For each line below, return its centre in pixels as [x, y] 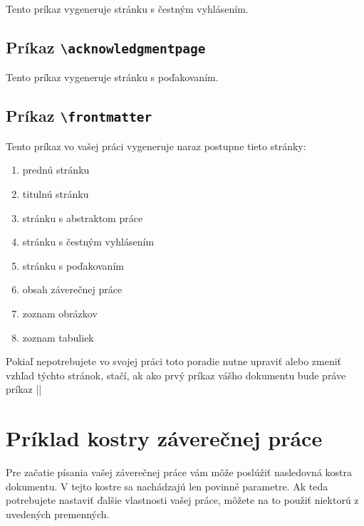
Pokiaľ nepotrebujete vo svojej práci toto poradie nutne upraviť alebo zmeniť [174, 361]
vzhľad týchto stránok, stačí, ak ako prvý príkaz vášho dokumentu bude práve [176, 375]
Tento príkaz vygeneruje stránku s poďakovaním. [112, 77]
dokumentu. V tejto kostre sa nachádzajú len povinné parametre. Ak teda [167, 486]
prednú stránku [56, 170]
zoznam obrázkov [60, 313]
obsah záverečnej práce [72, 289]
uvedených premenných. [58, 514]
